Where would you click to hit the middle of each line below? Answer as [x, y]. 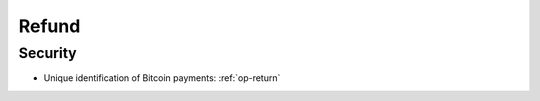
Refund [49, 26]
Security [47, 53]
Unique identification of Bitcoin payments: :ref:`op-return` [162, 78]
